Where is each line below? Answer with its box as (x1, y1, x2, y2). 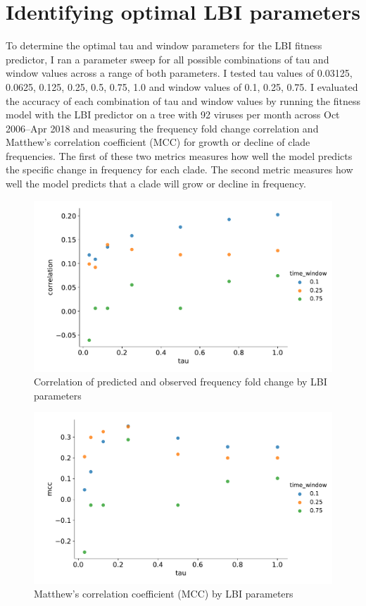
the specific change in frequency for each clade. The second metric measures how (6, 162, 353, 177)
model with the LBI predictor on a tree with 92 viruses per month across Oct (6, 107, 340, 122)
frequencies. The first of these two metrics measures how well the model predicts (6, 148, 353, 163)
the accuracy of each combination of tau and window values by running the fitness (6, 93, 360, 108)
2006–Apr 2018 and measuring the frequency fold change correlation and (6, 120, 319, 135)
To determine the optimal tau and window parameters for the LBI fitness (6, 38, 322, 53)
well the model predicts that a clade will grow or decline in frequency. (6, 176, 306, 191)
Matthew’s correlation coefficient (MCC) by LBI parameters (34, 586, 294, 601)
